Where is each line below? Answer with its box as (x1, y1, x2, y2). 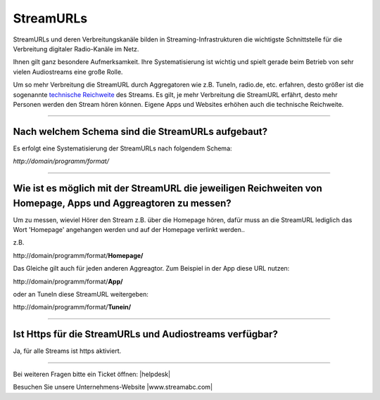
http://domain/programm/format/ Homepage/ (13, 251, 144, 259)
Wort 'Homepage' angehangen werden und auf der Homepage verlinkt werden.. (13, 226, 246, 234)
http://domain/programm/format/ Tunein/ (13, 303, 132, 311)
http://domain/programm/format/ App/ (13, 277, 123, 285)
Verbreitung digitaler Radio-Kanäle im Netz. (13, 44, 139, 53)
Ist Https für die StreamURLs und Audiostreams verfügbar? (13, 328, 278, 340)
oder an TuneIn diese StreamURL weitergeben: (13, 290, 149, 299)
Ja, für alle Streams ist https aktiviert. (13, 347, 122, 355)
